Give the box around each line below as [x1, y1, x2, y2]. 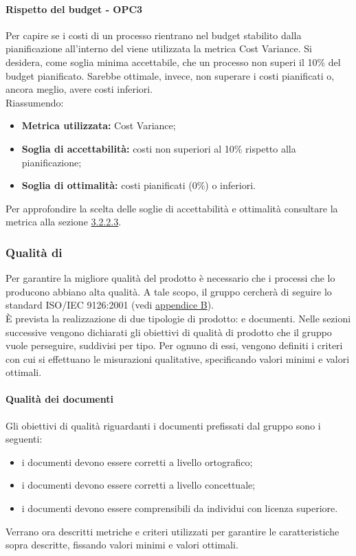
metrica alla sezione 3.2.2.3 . [5, 214, 122, 229]
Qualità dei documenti [5, 392, 113, 406]
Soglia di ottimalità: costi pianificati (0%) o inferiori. [21, 178, 256, 192]
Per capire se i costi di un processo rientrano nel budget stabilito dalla [5, 27, 302, 42]
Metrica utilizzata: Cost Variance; [21, 118, 176, 133]
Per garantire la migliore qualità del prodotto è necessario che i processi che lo [5, 271, 335, 285]
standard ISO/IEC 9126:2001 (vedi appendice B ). [5, 298, 214, 312]
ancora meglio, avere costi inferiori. [5, 82, 153, 96]
